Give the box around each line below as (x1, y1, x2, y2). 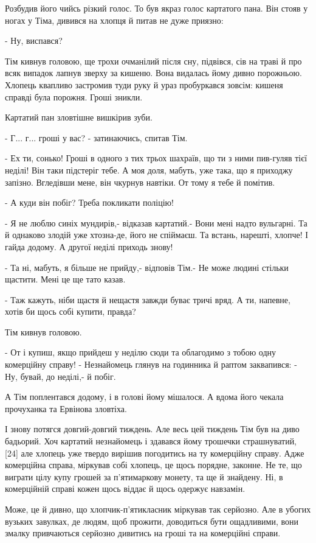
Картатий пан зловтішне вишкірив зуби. (5, 111, 153, 124)
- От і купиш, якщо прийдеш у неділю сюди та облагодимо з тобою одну (5, 346, 276, 359)
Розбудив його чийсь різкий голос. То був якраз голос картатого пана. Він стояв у (5, 2, 308, 14)
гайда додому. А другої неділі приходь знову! (5, 240, 173, 253)
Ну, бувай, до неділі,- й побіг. (5, 370, 116, 382)
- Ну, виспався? (5, 34, 63, 47)
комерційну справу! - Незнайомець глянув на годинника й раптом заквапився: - (5, 358, 297, 371)
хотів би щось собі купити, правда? (5, 305, 136, 318)
